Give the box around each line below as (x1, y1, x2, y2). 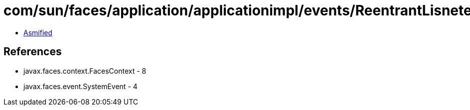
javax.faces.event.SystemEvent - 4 (23, 82, 138, 91)
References (3, 45, 62, 58)
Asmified (23, 28, 53, 37)
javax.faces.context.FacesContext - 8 (23, 66, 147, 75)
